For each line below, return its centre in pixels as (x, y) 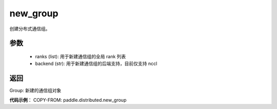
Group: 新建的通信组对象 (35, 91)
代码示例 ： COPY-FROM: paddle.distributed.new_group (68, 100)
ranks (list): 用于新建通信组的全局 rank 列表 (81, 56)
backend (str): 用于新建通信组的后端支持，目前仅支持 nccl (96, 63)
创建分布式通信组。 (30, 29)
